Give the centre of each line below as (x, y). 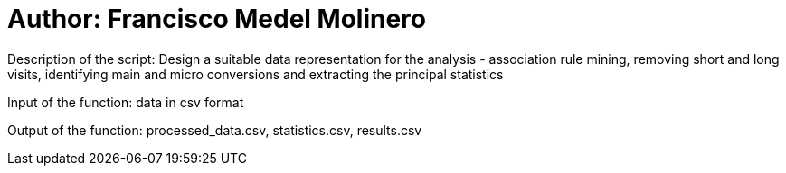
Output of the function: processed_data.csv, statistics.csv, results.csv (215, 130)
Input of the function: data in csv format (126, 102)
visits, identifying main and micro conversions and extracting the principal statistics (256, 74)
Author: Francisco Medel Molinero (217, 19)
